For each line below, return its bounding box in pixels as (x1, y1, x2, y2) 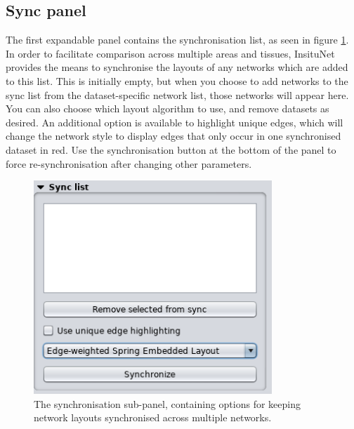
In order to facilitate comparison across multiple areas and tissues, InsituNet (6, 46, 335, 60)
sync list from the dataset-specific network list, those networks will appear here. (6, 87, 349, 102)
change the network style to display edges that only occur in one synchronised (6, 128, 341, 143)
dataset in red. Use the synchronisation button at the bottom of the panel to (6, 142, 336, 157)
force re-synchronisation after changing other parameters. (6, 156, 252, 171)
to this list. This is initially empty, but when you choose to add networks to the (6, 73, 348, 88)
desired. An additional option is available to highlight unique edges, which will (6, 114, 343, 129)
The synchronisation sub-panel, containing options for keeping (34, 396, 301, 411)
